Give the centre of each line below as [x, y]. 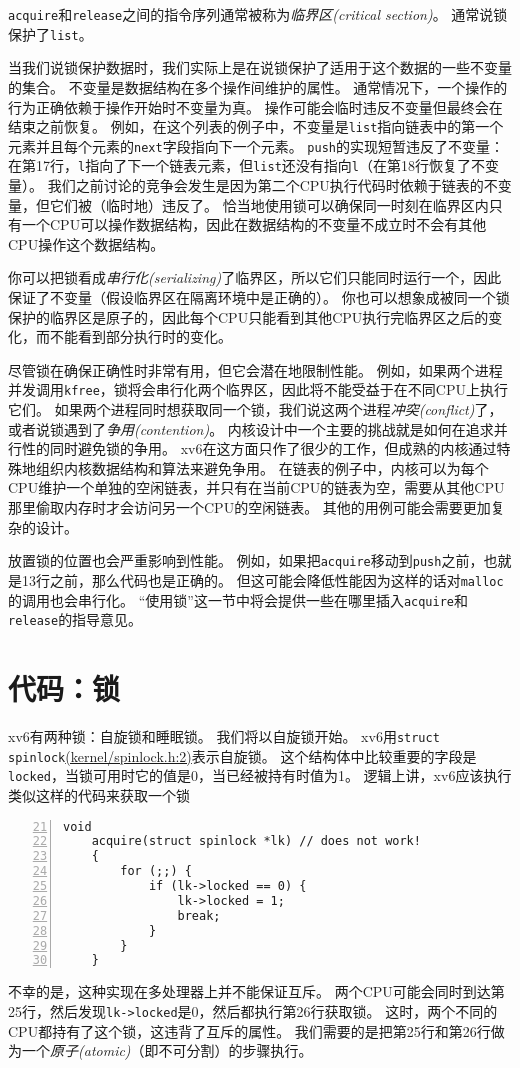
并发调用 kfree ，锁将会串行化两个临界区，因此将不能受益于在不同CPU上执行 [258, 389]
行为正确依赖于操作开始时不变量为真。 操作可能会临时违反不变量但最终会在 [255, 106]
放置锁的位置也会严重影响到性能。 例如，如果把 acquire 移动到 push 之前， [246, 560]
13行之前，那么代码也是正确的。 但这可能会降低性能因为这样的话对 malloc [262, 579]
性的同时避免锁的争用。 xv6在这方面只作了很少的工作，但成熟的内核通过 [259, 448]
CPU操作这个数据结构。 [86, 243]
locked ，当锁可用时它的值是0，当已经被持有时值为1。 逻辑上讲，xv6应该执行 [260, 775]
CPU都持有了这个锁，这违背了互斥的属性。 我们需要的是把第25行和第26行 [249, 1030]
